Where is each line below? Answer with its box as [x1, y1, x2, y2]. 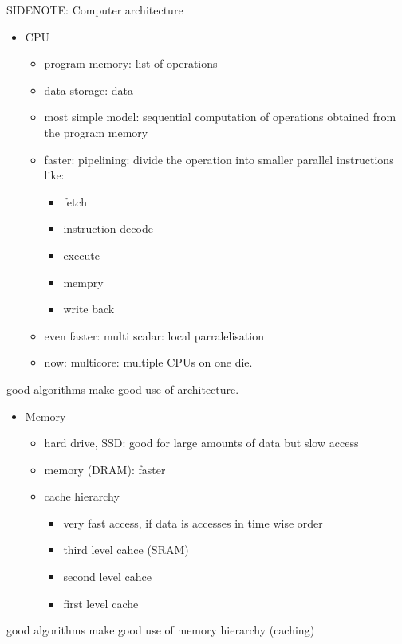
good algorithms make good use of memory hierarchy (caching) [6, 622, 315, 638]
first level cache [63, 595, 139, 611]
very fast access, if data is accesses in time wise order [63, 514, 323, 531]
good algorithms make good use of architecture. [6, 380, 239, 397]
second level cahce [63, 568, 152, 585]
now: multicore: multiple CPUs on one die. [44, 354, 253, 371]
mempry [63, 273, 104, 290]
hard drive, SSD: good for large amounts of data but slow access [44, 434, 359, 451]
